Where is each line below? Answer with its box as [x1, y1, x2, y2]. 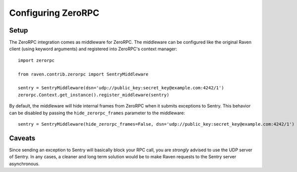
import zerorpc [18, 57, 55, 63]
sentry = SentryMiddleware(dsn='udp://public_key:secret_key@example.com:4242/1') [18, 85, 224, 91]
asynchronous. [9, 161, 40, 167]
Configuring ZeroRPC [9, 7, 99, 18]
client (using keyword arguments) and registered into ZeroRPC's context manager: [9, 46, 178, 52]
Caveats [9, 134, 36, 142]
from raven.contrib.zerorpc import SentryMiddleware [18, 71, 148, 77]
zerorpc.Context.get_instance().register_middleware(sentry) [18, 92, 169, 98]
